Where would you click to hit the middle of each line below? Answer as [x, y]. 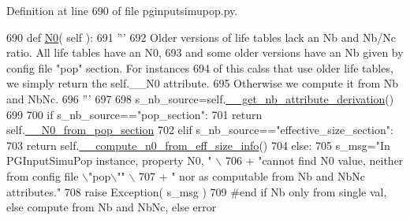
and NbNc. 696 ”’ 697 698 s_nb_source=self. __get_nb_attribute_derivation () [200, 98]
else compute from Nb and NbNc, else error [112, 207]
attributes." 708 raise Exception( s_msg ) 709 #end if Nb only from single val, [197, 191]
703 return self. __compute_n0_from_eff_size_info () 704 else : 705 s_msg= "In [198, 145]
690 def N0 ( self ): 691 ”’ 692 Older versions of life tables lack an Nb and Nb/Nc [201, 37]
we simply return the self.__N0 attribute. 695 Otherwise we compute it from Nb [203, 83]
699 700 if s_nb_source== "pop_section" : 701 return [134, 114]
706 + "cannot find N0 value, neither [314, 160]
